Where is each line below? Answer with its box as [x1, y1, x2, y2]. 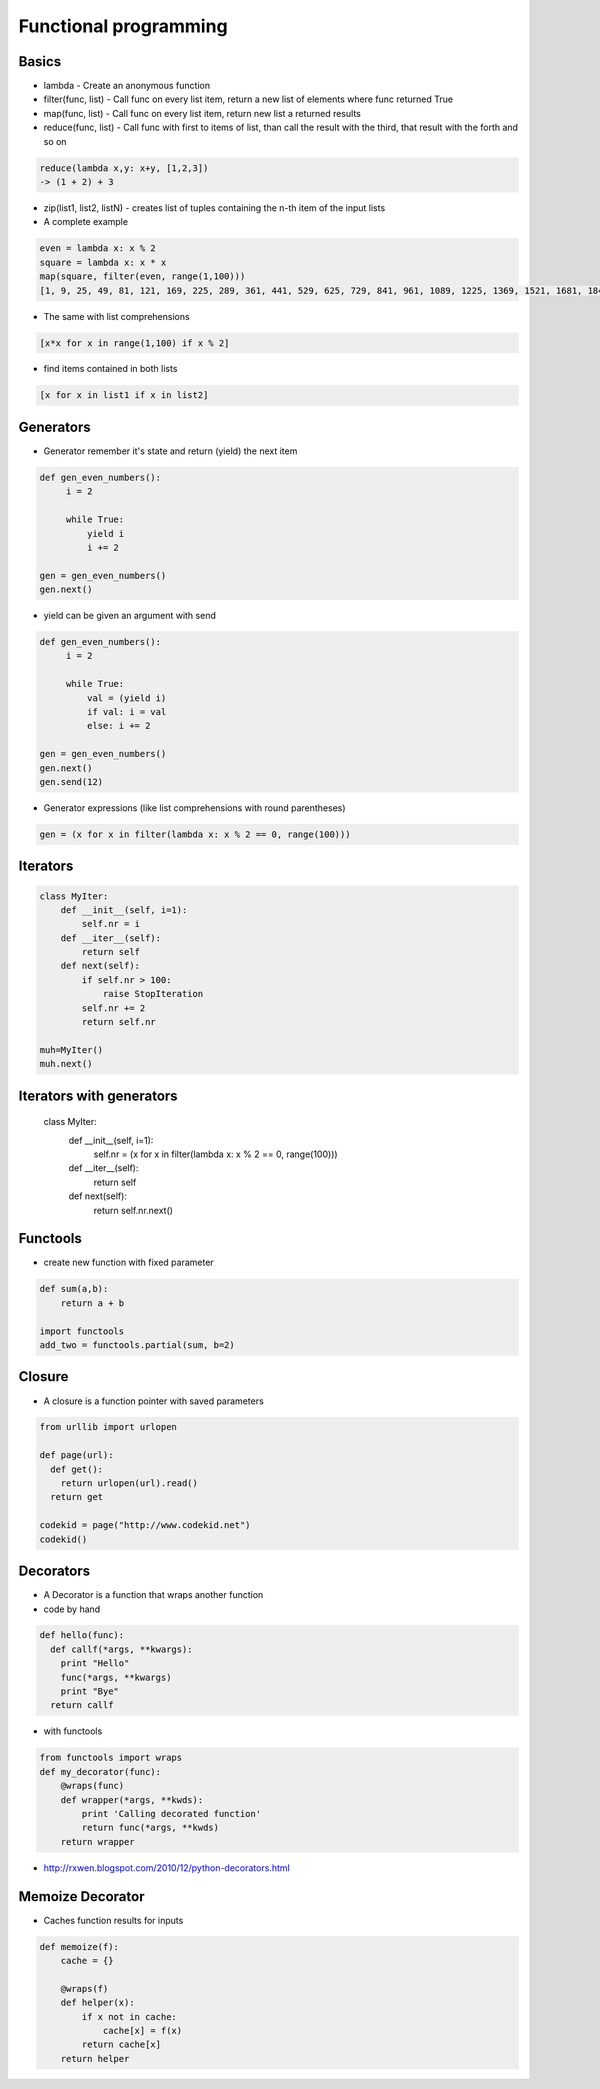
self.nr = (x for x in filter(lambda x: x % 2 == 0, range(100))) [93, 1148, 339, 1160]
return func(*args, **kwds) [81, 1822, 220, 1834]
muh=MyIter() [39, 1044, 104, 1055]
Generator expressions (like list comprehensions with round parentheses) [43, 801, 346, 814]
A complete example [43, 216, 129, 228]
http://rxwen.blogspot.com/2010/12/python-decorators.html [43, 1861, 290, 1874]
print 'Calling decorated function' [81, 1808, 262, 1819]
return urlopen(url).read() [60, 1478, 199, 1489]
